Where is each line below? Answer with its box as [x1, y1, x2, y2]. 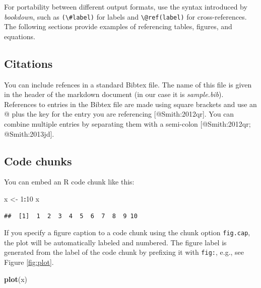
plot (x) [4, 273, 28, 284]
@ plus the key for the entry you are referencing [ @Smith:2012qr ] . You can [4, 109, 234, 119]
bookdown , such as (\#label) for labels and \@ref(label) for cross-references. [4, 11, 247, 22]
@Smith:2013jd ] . [4, 128, 54, 139]
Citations [4, 55, 53, 71]
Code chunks [4, 153, 72, 168]
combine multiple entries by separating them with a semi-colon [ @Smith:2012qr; [4, 119, 251, 129]
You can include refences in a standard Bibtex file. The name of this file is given [4, 79, 252, 89]
